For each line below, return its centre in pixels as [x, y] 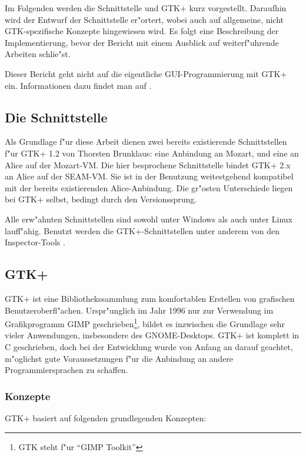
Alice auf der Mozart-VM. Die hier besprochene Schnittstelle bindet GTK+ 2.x [148, 164]
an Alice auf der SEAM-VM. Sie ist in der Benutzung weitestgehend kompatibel [149, 176]
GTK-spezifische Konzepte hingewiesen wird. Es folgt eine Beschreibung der [142, 31]
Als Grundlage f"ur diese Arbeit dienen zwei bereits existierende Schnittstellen [146, 142]
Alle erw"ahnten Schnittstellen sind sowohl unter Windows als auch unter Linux [149, 219]
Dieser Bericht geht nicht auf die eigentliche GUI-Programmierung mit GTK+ [146, 73]
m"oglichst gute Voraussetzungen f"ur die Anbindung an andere [119, 358]
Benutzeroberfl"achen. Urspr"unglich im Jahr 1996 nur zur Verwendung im [139, 310]
